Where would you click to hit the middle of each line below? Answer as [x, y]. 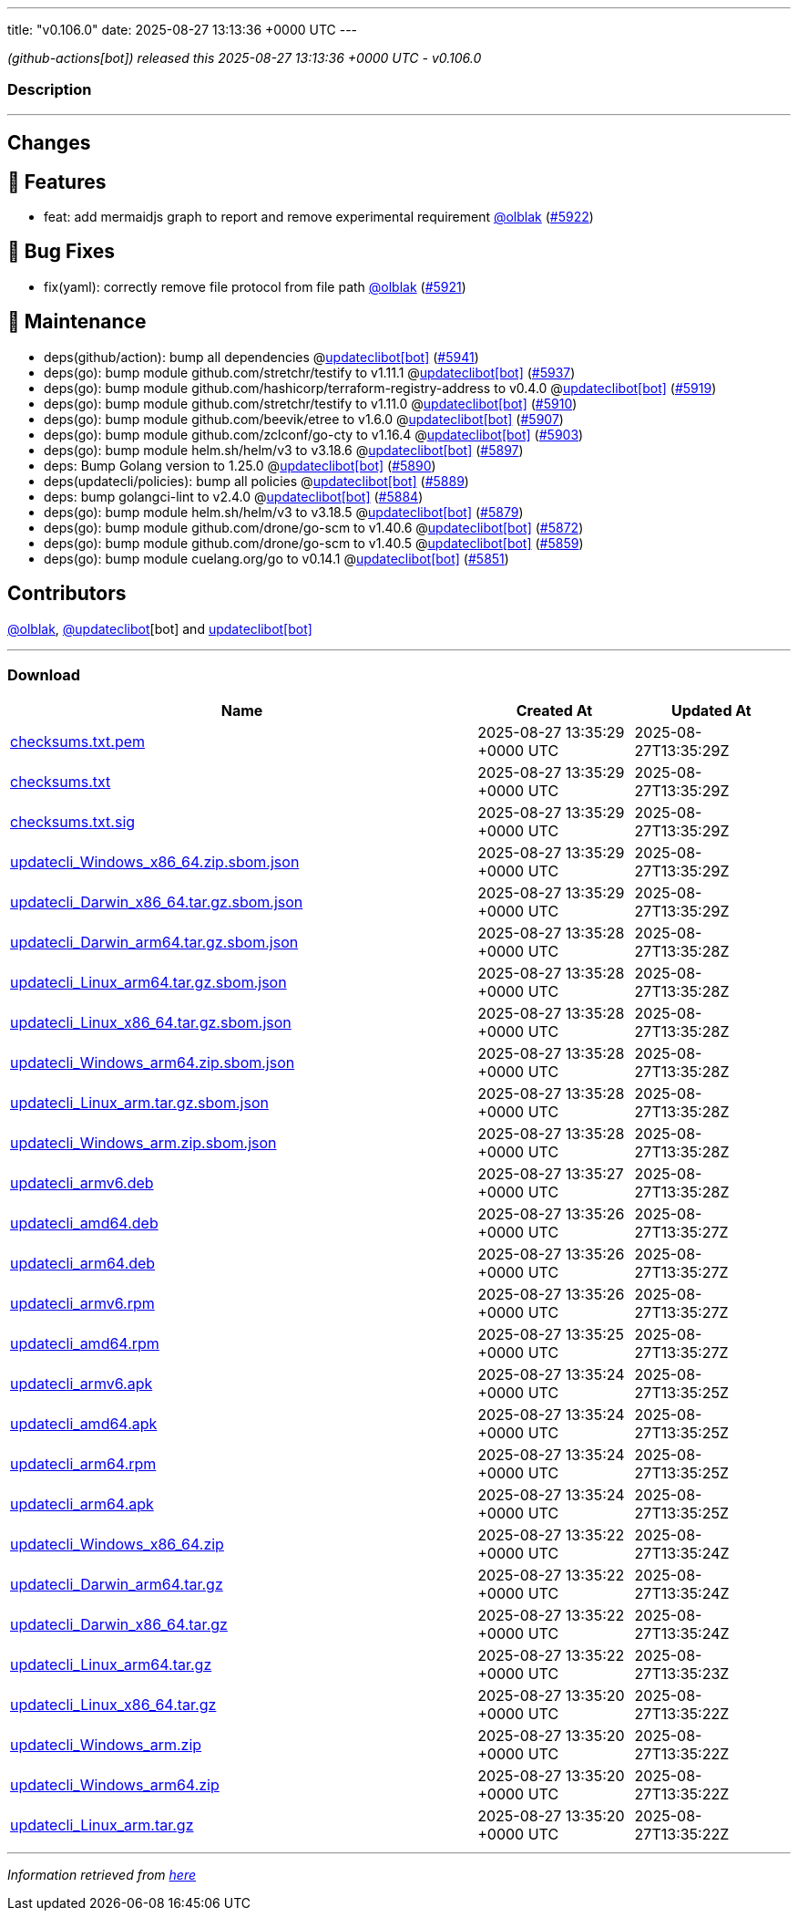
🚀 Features [57, 181]
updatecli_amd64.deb [84, 1223]
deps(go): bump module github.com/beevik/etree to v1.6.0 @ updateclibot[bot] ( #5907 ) [304, 419]
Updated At [711, 711]
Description [50, 90]
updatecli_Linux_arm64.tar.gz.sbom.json [148, 983]
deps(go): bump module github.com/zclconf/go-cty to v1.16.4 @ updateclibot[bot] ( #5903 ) [314, 434]
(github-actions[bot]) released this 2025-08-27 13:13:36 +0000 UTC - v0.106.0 [245, 58]
